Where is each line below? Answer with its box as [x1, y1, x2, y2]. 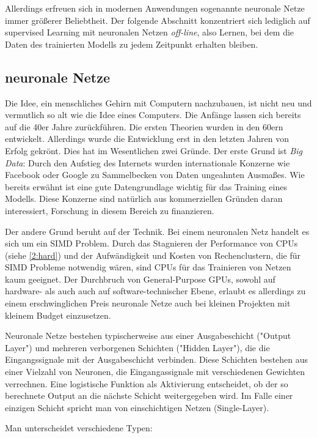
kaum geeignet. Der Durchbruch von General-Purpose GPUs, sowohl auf [5, 272, 275, 285]
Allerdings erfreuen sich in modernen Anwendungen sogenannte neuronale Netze [5, 2, 305, 14]
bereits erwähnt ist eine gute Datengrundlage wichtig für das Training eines [5, 180, 287, 193]
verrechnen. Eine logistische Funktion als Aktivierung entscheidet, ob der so [5, 377, 288, 390]
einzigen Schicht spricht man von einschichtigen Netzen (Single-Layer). [5, 401, 269, 414]
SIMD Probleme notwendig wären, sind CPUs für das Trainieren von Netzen [5, 261, 291, 273]
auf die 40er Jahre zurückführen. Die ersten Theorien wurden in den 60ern [5, 120, 283, 133]
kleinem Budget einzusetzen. [5, 308, 111, 321]
